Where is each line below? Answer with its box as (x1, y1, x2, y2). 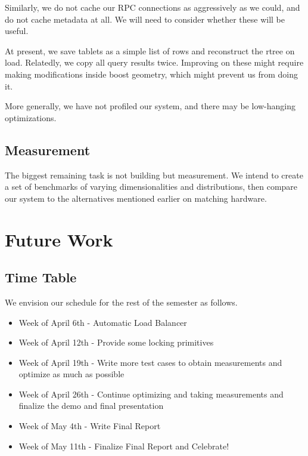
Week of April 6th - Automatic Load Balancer (18, 316, 187, 328)
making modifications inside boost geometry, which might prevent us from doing (5, 67, 298, 80)
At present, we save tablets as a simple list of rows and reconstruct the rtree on (5, 44, 295, 57)
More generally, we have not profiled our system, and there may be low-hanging (5, 100, 296, 112)
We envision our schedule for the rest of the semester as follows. (5, 295, 238, 308)
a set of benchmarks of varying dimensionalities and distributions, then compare (5, 180, 298, 193)
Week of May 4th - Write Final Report (18, 420, 161, 432)
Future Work (5, 227, 113, 251)
